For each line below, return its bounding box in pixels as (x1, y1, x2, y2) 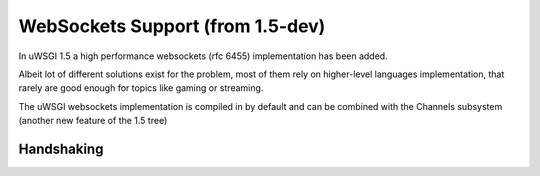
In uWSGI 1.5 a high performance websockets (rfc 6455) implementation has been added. (18, 50, 389, 62)
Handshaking (18, 140, 104, 157)
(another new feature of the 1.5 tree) (18, 115, 168, 127)
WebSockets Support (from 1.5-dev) (18, 15, 326, 37)
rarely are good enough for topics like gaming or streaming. (18, 82, 264, 94)
